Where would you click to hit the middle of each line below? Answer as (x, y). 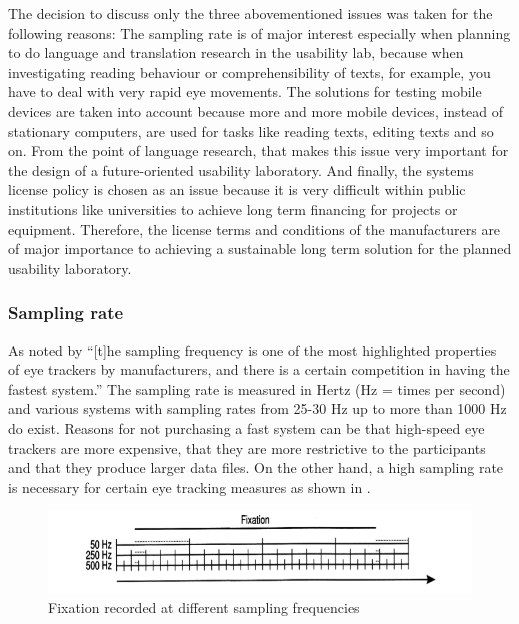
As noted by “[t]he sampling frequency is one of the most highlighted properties (252, 349)
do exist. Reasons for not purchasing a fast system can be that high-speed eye (246, 427)
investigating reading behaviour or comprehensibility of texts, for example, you (249, 71)
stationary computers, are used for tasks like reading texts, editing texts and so (251, 130)
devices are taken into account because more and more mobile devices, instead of (256, 110)
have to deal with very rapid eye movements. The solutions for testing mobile (245, 91)
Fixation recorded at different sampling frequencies (204, 606)
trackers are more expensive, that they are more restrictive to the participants (247, 447)
